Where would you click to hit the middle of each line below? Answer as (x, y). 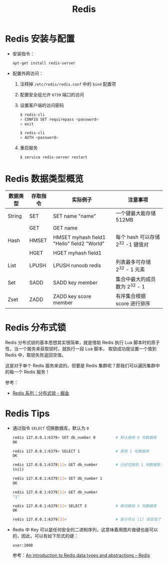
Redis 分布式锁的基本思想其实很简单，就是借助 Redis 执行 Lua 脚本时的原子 (82, 342)
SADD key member (75, 282)
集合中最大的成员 (136, 279)
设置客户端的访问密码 (42, 105)
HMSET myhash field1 (79, 237)
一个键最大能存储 (136, 213)
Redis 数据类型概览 (44, 179)
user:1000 (23, 545)
